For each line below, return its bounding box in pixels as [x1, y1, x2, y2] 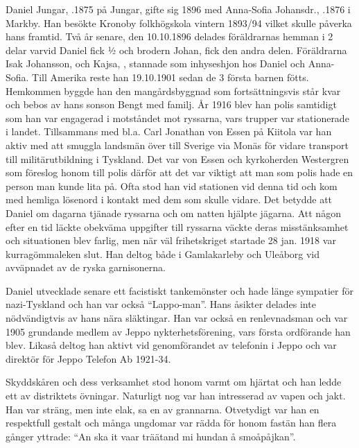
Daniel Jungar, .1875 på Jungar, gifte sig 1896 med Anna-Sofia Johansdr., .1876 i [6, 2, 351, 16]
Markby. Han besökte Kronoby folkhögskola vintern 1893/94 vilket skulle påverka [6, 15, 352, 30]
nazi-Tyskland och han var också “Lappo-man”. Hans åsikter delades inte [6, 297, 316, 311]
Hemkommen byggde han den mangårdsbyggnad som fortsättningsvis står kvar [6, 83, 341, 98]
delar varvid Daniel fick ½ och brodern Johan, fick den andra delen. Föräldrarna [6, 42, 347, 57]
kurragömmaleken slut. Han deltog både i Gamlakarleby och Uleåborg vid [6, 246, 320, 261]
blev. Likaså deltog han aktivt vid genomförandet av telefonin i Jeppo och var [6, 338, 337, 352]
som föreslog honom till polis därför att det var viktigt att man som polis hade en [6, 165, 353, 180]
